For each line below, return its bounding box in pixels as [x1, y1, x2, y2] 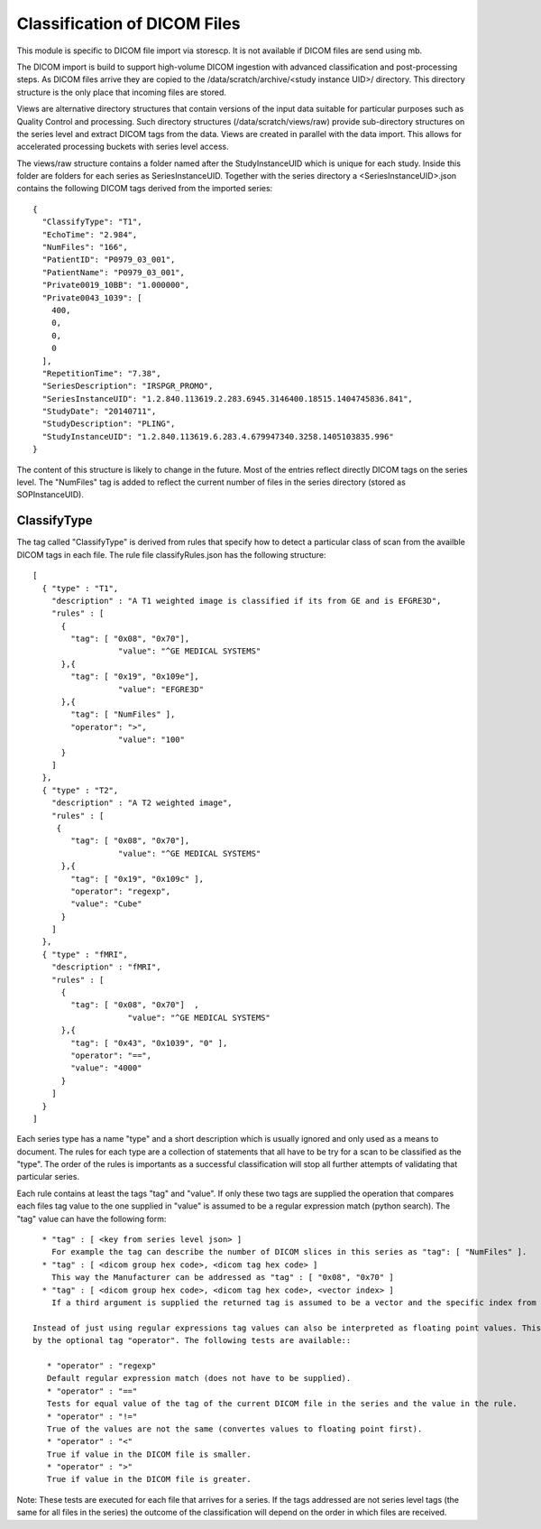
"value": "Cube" [70, 899, 142, 909]
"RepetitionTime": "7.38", [41, 368, 161, 378]
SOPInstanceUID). [16, 489, 85, 500]
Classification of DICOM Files [16, 14, 241, 33]
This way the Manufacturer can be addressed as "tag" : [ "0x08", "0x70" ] [50, 1273, 394, 1283]
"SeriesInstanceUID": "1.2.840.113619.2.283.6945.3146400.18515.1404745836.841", [41, 394, 414, 403]
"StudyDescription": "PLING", [41, 419, 176, 429]
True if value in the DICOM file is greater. [46, 1474, 252, 1485]
